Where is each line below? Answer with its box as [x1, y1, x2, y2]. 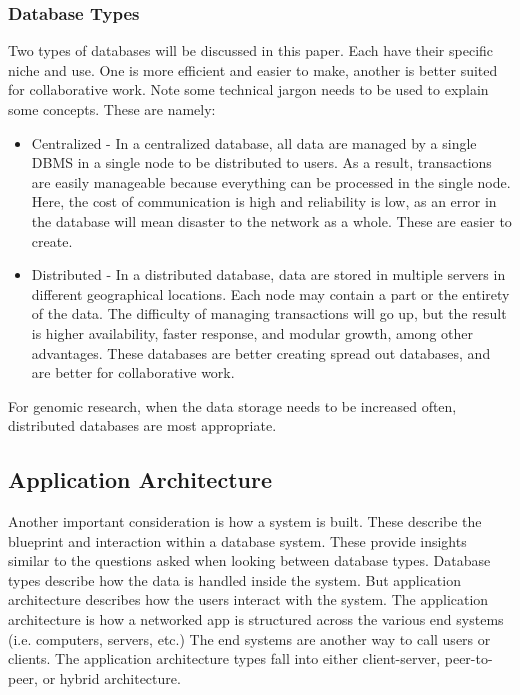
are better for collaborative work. [31, 362, 235, 383]
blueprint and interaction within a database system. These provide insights [8, 530, 467, 551]
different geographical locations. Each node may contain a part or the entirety [31, 283, 510, 304]
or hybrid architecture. [42, 667, 181, 688]
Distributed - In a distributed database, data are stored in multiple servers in [31, 264, 506, 285]
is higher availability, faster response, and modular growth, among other [31, 322, 473, 343]
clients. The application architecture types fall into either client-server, [8, 648, 441, 669]
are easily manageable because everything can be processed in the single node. [31, 171, 511, 192]
